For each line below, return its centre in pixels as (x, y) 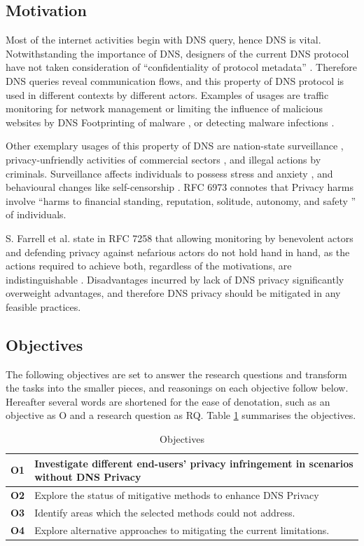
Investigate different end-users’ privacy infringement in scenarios (194, 463)
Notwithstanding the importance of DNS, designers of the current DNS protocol (177, 53)
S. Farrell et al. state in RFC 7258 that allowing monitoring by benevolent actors (180, 238)
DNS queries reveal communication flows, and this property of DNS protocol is (175, 80)
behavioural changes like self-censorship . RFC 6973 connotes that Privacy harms (180, 187)
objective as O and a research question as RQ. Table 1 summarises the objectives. (181, 415)
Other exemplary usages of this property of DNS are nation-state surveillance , (175, 146)
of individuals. (36, 214)
